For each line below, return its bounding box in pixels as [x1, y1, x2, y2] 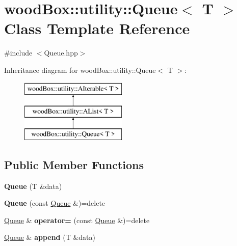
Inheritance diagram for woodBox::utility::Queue [4, 64, 156, 75]
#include [4, 47, 33, 58]
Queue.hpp [44, 47, 78, 58]
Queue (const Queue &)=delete [4, 198, 106, 208]
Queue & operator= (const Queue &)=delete [4, 214, 150, 225]
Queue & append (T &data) [4, 232, 96, 242]
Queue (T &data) [4, 180, 62, 191]
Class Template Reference [4, 18, 190, 39]
